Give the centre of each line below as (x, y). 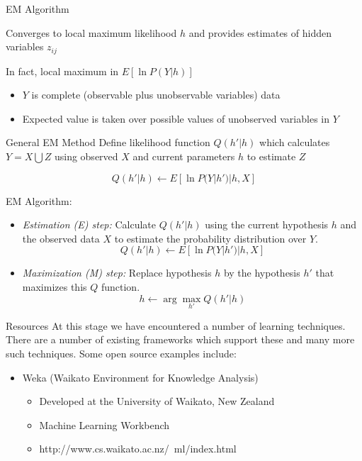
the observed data (61, 238)
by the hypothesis (262, 273)
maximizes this (55, 286)
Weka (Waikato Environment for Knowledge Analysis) (140, 377)
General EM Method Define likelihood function (108, 142)
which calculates (295, 142)
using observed (86, 156)
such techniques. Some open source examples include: (121, 353)
